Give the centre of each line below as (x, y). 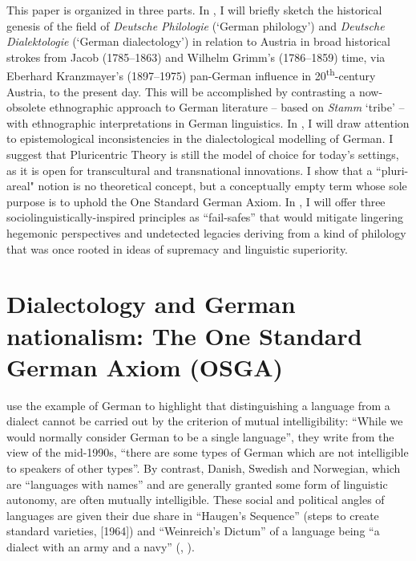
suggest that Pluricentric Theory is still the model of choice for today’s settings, (203, 154)
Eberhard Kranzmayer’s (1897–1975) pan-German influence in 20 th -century (191, 75)
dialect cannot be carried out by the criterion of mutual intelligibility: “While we (205, 421)
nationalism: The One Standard (184, 335)
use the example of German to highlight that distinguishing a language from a (198, 405)
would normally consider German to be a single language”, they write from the (200, 436)
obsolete (26, 107)
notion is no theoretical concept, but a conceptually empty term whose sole (222, 186)
